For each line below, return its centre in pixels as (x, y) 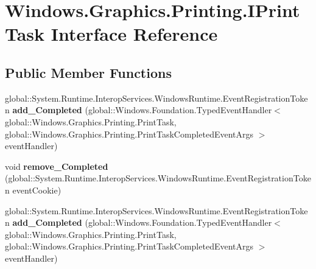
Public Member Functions (88, 72)
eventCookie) (37, 190)
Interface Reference (134, 34)
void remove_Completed (57, 166)
